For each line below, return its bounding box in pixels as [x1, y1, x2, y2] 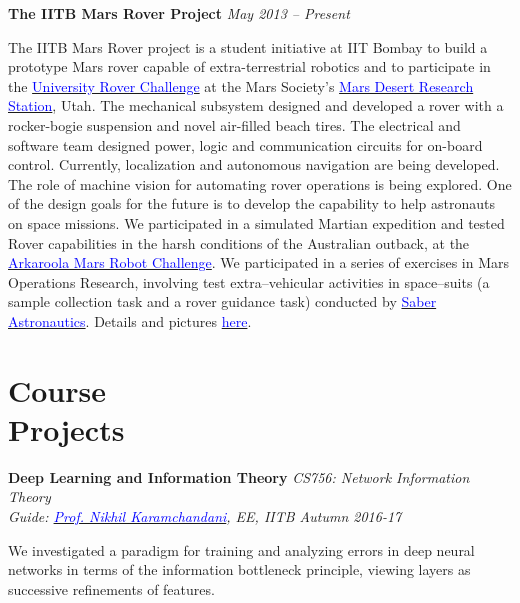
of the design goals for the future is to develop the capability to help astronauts [8, 193, 496, 214]
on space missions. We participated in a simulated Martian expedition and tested [8, 212, 505, 233]
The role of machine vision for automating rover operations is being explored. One [8, 173, 512, 194]
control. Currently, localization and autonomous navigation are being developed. [8, 154, 500, 175]
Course [8, 369, 107, 410]
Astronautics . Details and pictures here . [8, 310, 252, 331]
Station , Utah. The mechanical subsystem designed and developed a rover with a [8, 95, 504, 116]
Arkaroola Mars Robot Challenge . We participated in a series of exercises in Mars [8, 252, 510, 273]
